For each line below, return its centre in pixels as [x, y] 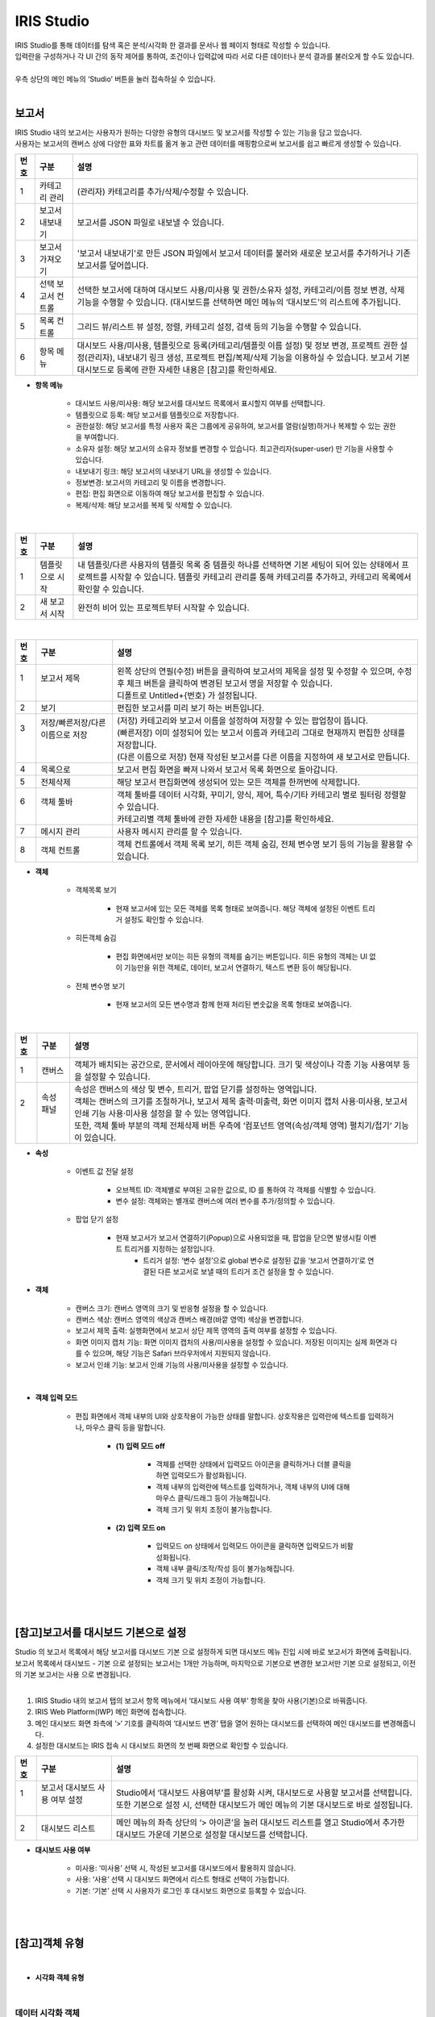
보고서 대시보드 [68, 1787]
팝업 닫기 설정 [97, 1219]
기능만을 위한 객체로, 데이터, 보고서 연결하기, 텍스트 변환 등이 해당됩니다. [238, 967]
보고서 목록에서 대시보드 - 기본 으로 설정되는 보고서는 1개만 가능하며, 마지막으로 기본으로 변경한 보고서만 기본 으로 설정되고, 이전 [215, 1663]
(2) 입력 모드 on [141, 1527]
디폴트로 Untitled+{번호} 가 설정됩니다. [187, 695]
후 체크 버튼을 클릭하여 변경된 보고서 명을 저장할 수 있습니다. [225, 683]
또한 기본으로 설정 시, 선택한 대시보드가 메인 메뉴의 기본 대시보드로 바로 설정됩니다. [264, 1805]
